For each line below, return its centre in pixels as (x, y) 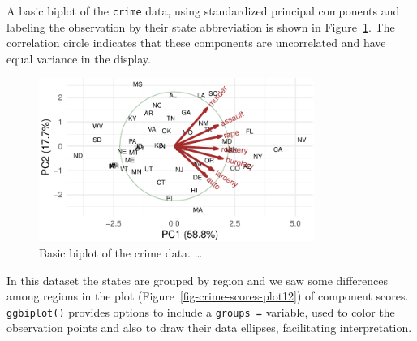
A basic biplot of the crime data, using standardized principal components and (203, 11)
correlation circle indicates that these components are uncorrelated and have (196, 43)
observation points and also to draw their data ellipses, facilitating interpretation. (209, 328)
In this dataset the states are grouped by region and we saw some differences (198, 280)
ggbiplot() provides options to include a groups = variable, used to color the (201, 311)
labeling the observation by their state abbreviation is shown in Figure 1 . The (201, 26)
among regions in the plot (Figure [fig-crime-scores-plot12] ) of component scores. (208, 296)
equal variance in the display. (79, 58)
